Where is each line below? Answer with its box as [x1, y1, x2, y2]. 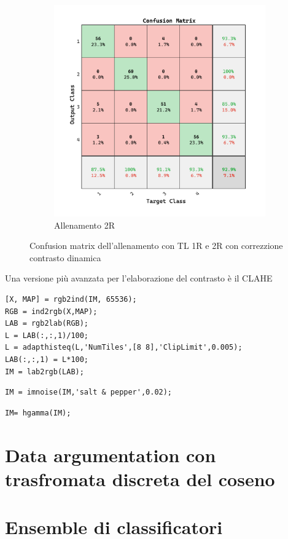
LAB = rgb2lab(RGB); [5, 319, 89, 328]
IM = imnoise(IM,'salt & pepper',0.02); [5, 388, 173, 397]
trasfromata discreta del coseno [5, 466, 275, 491]
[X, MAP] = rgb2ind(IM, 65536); [5, 294, 137, 304]
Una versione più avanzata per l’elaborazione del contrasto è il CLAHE [5, 272, 273, 285]
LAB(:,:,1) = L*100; [5, 355, 89, 364]
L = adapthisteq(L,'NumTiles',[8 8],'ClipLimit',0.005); [5, 343, 243, 352]
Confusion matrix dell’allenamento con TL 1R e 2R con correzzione [29, 239, 283, 252]
